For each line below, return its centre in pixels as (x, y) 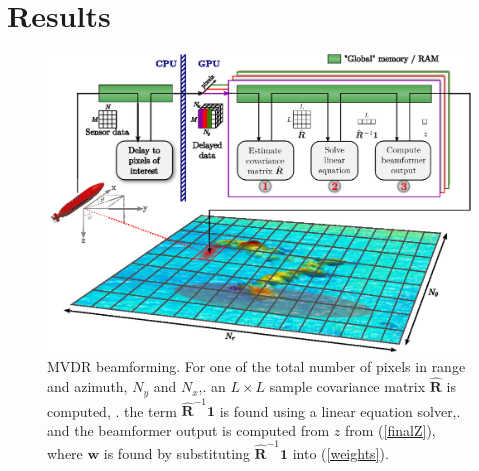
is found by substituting (176, 453)
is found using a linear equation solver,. (340, 410)
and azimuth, (87, 386)
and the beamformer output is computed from (188, 429)
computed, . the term (112, 410)
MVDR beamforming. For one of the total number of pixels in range (256, 366)
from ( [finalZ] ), (390, 429)
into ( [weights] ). (340, 453)
